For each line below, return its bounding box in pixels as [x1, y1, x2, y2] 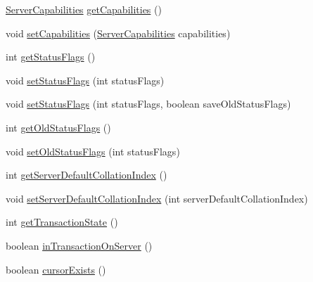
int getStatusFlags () [6, 49, 96, 64]
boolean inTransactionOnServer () [6, 238, 153, 252]
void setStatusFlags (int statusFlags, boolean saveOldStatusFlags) [6, 96, 291, 111]
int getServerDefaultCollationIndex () [6, 167, 167, 182]
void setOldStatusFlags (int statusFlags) [6, 143, 180, 158]
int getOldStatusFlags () [6, 120, 111, 134]
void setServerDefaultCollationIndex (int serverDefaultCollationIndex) [6, 191, 308, 205]
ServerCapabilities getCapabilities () [6, 2, 162, 16]
